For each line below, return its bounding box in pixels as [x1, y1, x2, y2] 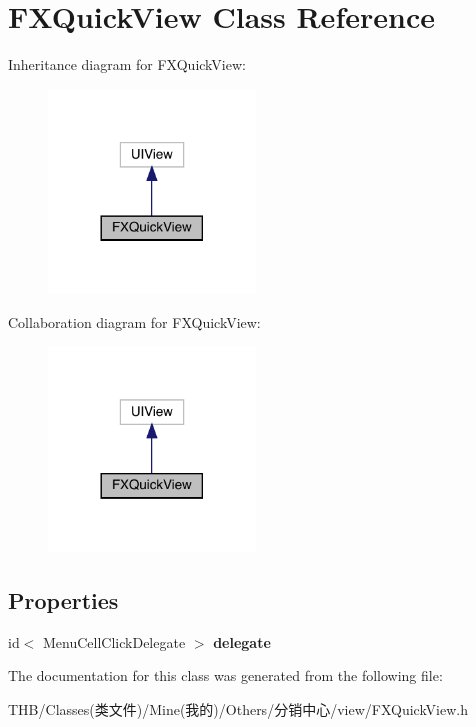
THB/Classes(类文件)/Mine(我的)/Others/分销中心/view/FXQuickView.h [8, 698, 469, 719]
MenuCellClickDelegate [43, 631, 186, 652]
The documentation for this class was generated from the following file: [8, 665, 443, 686]
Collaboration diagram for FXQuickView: [8, 311, 261, 332]
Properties [8, 584, 119, 615]
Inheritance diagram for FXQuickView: [8, 54, 246, 75]
